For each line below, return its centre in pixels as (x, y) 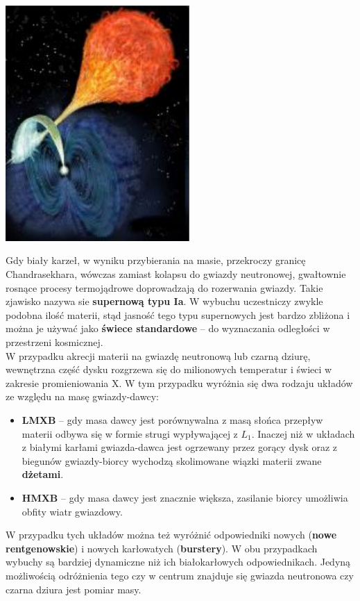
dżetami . (43, 474)
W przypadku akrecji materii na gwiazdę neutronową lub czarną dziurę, (158, 355)
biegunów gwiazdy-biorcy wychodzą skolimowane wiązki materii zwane (172, 460)
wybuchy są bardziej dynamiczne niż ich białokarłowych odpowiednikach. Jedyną (178, 562)
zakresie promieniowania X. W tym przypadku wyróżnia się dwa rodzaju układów (179, 382)
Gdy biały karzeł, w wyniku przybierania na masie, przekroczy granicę (156, 260)
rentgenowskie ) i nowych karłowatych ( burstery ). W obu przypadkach (162, 548)
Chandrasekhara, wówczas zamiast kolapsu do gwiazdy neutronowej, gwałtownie (176, 274)
